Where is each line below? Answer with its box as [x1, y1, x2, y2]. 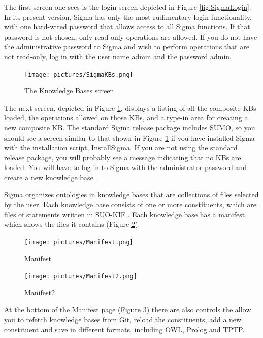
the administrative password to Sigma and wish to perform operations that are [4, 41, 249, 52]
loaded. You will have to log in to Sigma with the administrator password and [4, 162, 247, 173]
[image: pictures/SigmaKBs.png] [24, 71, 134, 78]
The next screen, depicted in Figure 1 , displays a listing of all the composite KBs [4, 102, 256, 113]
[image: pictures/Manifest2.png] [24, 273, 137, 280]
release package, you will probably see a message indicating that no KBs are [4, 152, 241, 162]
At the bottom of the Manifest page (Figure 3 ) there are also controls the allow [4, 304, 251, 315]
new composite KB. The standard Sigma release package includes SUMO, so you [4, 122, 255, 132]
